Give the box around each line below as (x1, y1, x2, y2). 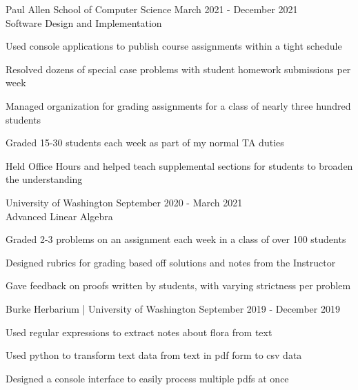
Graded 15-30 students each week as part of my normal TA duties (6, 135, 284, 150)
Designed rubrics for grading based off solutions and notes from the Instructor (6, 255, 336, 269)
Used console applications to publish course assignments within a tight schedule (6, 39, 342, 53)
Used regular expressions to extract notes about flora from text (6, 324, 272, 339)
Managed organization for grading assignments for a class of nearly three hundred (6, 98, 351, 113)
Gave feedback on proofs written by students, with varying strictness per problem (6, 278, 351, 293)
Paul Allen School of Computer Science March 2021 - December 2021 (6, 2, 298, 16)
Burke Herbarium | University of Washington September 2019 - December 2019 (6, 301, 340, 315)
